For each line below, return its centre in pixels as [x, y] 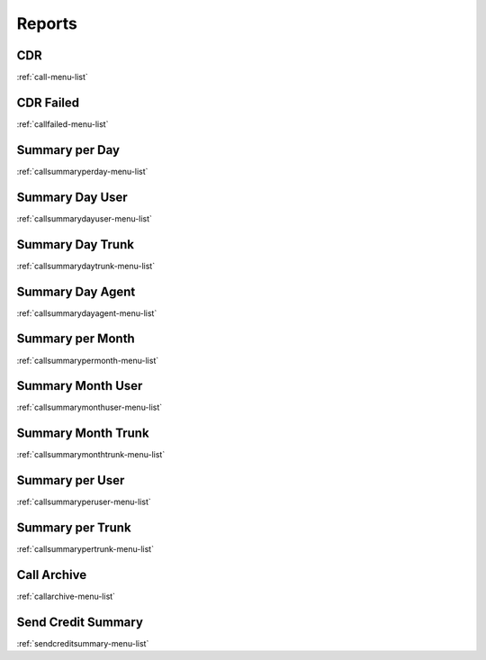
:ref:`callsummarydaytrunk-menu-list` [86, 266]
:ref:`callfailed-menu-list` [63, 124]
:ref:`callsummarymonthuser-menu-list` [90, 407]
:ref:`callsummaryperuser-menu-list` [84, 502]
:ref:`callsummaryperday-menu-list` [82, 171]
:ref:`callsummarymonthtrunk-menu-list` [91, 455]
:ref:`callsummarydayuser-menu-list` [85, 218]
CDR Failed [48, 102]
